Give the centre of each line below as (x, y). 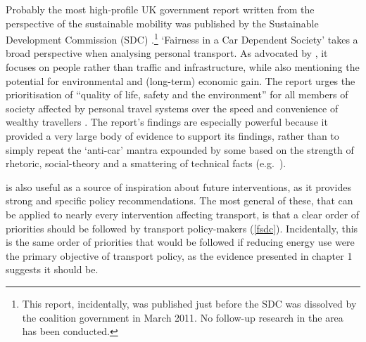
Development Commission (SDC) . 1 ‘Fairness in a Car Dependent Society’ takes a (182, 38)
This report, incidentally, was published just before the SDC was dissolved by (189, 303)
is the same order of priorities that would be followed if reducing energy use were (180, 242)
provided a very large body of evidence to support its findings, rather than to (172, 136)
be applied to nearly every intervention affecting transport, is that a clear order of (183, 214)
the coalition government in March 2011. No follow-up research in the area (183, 317)
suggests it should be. (52, 269)
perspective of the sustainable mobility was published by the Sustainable (162, 23)
